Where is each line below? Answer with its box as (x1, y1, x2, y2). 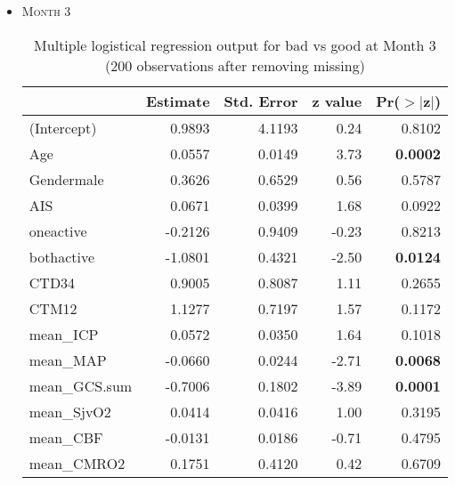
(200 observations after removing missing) (104, 54, 365, 76)
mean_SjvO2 (28, 400, 111, 422)
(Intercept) (28, 117, 97, 138)
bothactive (28, 246, 95, 267)
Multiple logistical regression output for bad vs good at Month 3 (34, 34, 436, 55)
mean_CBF (28, 426, 103, 448)
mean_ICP (28, 323, 99, 344)
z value (312, 90, 362, 111)
